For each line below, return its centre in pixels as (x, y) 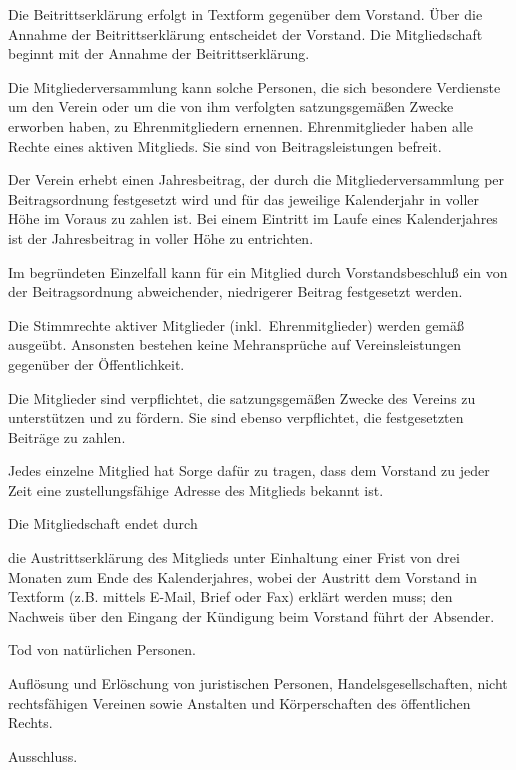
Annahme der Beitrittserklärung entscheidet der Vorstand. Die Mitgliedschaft (245, 33)
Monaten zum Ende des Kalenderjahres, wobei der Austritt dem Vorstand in (242, 576)
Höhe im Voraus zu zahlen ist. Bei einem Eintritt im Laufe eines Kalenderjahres (253, 218)
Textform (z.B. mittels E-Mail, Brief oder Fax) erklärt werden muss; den (230, 596)
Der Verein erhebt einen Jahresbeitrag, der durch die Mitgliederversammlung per (256, 179)
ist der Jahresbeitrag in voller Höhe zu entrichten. (161, 237)
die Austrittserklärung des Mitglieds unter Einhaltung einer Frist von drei (234, 557)
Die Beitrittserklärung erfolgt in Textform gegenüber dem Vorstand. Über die (245, 14)
